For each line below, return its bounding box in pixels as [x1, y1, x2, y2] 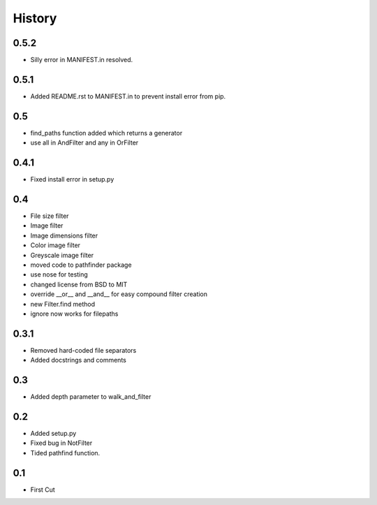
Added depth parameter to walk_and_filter [30, 393, 151, 401]
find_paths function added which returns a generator [30, 129, 183, 137]
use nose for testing [30, 270, 89, 279]
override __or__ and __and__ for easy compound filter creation [30, 290, 208, 298]
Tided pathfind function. [30, 448, 101, 457]
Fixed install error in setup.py [30, 175, 114, 184]
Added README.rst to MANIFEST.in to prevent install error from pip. [30, 92, 226, 101]
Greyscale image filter [30, 251, 94, 259]
